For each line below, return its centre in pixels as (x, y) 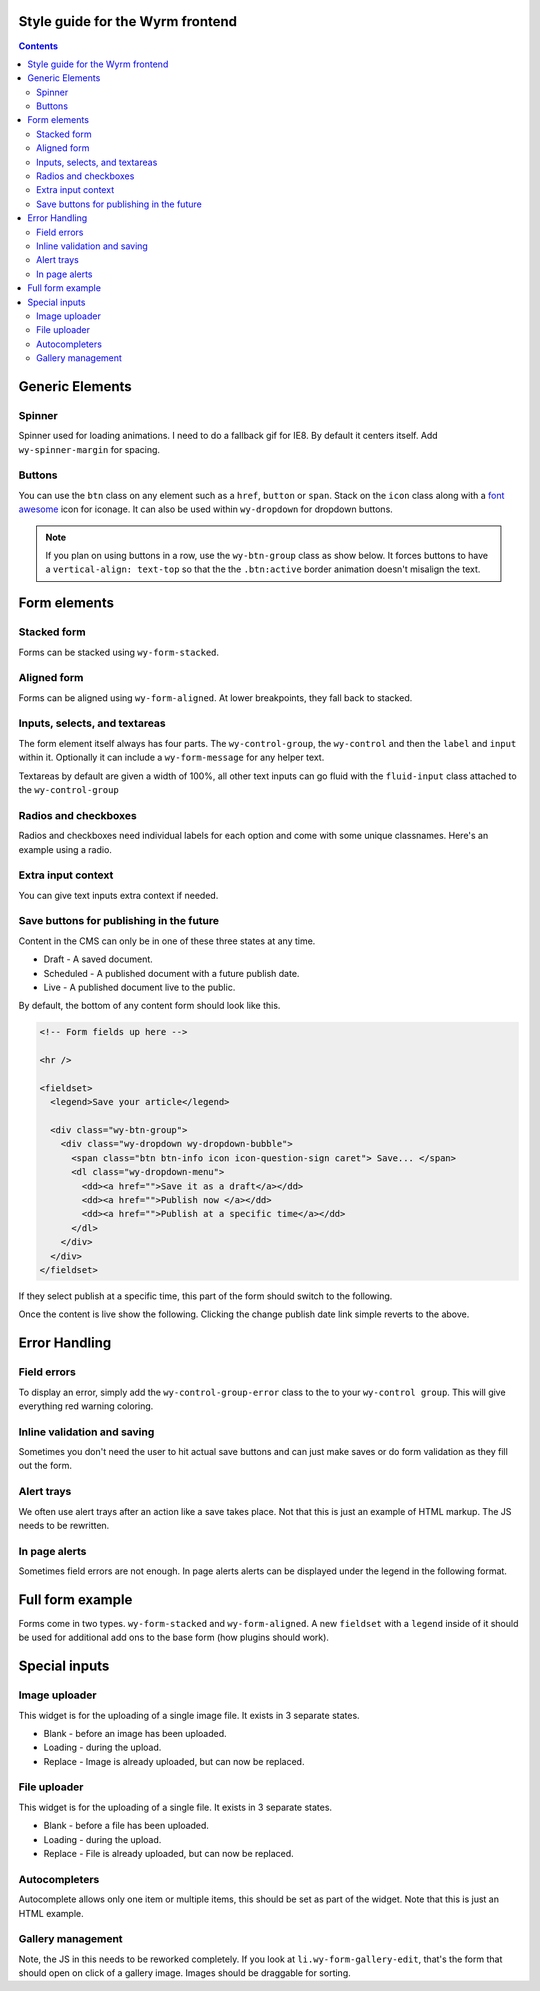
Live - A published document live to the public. (139, 987)
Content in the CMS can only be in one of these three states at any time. (167, 941)
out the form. (45, 1466)
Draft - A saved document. (98, 959)
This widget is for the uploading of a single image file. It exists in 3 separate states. (189, 1715)
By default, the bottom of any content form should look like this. (149, 1006)
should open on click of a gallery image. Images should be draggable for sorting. (184, 1973)
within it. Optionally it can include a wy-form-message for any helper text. (171, 757)
